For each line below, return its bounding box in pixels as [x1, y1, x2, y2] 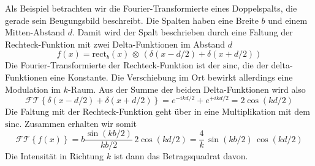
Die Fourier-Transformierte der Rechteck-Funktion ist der [5, 59, 221, 71]
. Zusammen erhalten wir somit [19, 117, 137, 129]
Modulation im [5, 82, 61, 95]
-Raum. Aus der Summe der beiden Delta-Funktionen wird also [68, 82, 306, 95]
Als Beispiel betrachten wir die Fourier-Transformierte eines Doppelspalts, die [5, 2, 297, 14]
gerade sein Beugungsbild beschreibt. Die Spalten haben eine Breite [5, 13, 259, 26]
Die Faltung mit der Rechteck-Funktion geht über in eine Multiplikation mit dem [5, 105, 310, 118]
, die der [237, 59, 268, 71]
